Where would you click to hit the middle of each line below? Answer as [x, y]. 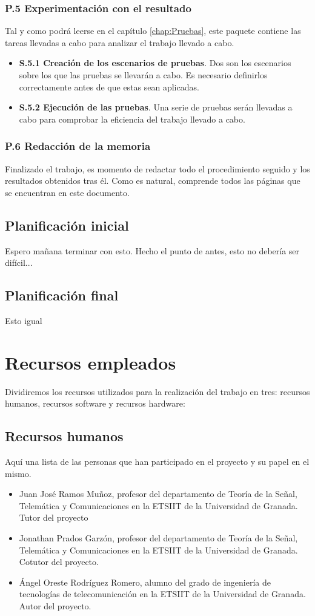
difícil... [19, 262]
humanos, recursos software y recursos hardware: [95, 403]
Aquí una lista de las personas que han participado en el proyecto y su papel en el [157, 462]
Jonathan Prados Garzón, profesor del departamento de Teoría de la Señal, [158, 538]
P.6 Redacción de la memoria [78, 146]
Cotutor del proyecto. [59, 562]
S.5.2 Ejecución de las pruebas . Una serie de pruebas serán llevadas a [156, 107]
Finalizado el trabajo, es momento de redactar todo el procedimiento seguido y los [157, 168]
